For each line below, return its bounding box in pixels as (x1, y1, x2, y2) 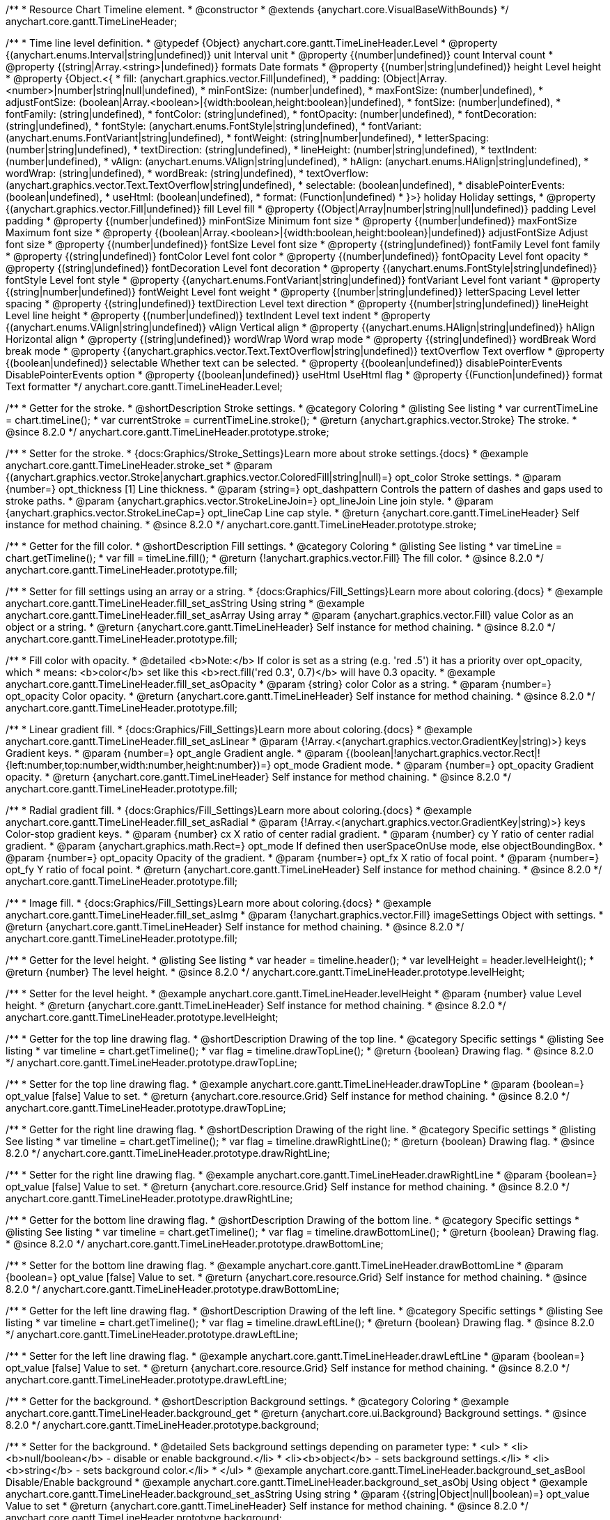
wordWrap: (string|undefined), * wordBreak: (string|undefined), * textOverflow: (6, 167, 368, 179)
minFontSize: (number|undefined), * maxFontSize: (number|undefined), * (208, 84, 543, 96)
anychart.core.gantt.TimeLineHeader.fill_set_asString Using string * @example (6, 597, 365, 609)
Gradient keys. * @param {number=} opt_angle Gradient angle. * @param (6, 747, 343, 759)
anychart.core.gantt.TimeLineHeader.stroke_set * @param (6, 459, 272, 471)
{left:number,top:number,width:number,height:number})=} (6, 759, 272, 771)
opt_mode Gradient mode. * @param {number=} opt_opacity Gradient (274, 759, 594, 771)
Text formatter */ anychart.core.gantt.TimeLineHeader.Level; (6, 381, 283, 392)
